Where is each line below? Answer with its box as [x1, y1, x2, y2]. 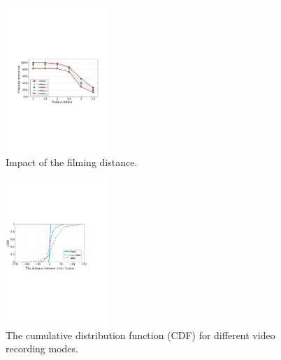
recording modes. [6, 341, 78, 356]
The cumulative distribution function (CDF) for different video [6, 327, 275, 342]
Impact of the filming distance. [6, 154, 138, 169]
